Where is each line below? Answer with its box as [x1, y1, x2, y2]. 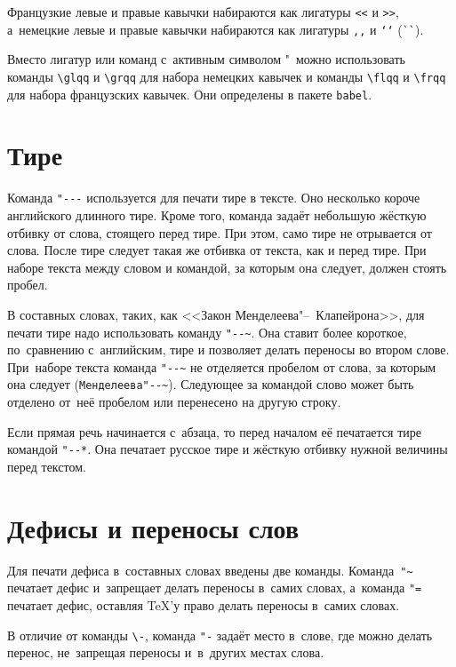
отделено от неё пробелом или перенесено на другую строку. [7, 393, 341, 411]
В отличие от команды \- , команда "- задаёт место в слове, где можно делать [7, 625, 433, 644]
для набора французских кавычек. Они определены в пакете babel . [7, 84, 372, 103]
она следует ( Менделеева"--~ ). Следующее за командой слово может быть [7, 375, 414, 393]
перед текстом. [7, 457, 86, 475]
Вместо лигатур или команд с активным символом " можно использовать [7, 50, 405, 68]
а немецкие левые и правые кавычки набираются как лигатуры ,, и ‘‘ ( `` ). [7, 20, 424, 38]
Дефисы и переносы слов [7, 509, 300, 545]
